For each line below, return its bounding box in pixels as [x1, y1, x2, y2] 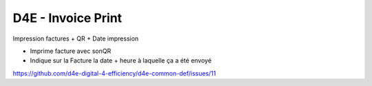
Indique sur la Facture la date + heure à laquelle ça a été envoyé [30, 56, 212, 65]
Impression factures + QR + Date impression [12, 34, 139, 43]
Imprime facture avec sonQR [30, 47, 112, 55]
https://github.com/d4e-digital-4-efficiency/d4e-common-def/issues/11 [12, 69, 216, 77]
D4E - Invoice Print [12, 10, 123, 25]
